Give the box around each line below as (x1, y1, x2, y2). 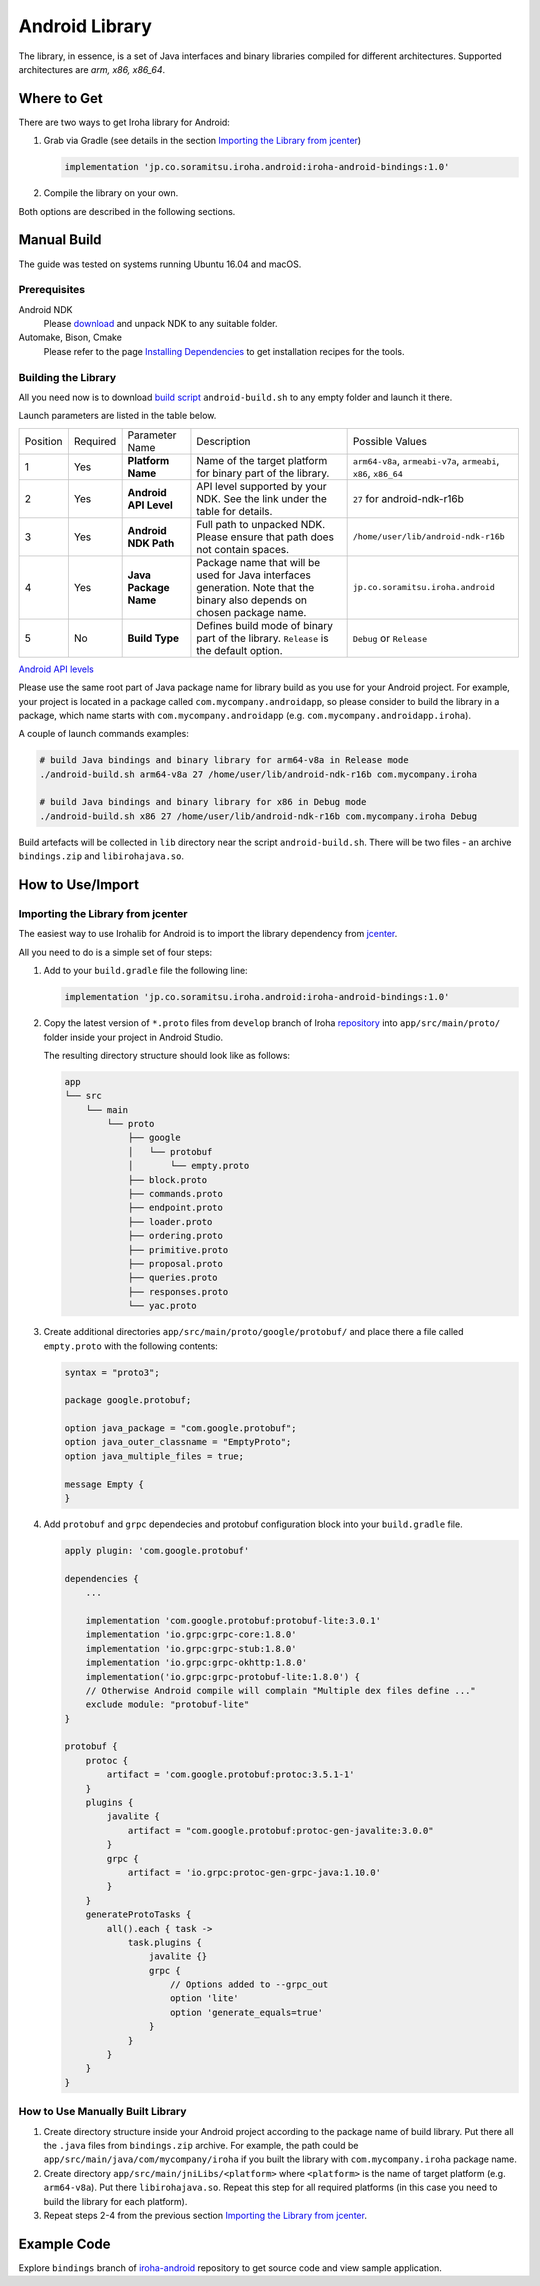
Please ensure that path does (196, 530, 335, 544)
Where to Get (18, 90, 104, 107)
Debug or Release (352, 631, 428, 645)
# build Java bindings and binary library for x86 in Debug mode (39, 796, 367, 808)
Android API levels (18, 663, 94, 675)
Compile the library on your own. (43, 187, 179, 199)
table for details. (196, 504, 273, 518)
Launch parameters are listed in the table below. (18, 410, 217, 422)
